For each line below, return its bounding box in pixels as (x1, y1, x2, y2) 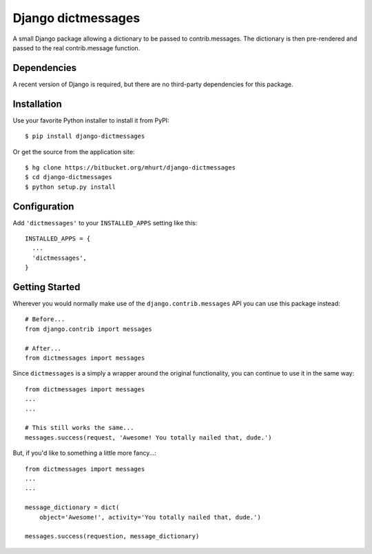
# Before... (25, 316, 65, 323)
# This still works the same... (25, 424, 134, 432)
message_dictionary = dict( (25, 504, 120, 511)
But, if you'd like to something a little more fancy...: (12, 449, 156, 458)
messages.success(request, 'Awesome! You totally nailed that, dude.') (25, 433, 272, 441)
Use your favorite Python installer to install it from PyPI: (12, 116, 169, 124)
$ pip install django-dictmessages (25, 132, 145, 141)
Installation (12, 98, 62, 110)
